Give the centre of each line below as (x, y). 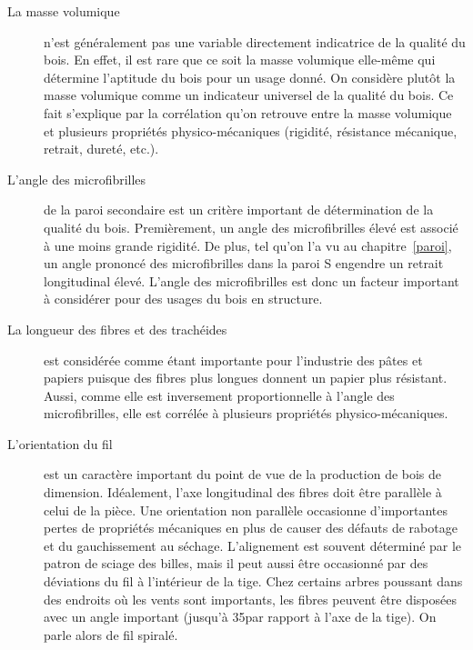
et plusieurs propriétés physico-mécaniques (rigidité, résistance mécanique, (251, 130)
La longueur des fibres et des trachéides (117, 329)
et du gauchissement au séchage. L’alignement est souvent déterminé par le (253, 545)
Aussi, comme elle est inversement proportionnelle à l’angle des (219, 395)
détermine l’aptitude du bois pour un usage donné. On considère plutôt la (250, 77)
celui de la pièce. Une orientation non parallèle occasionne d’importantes (246, 510)
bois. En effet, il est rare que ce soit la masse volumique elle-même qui (240, 60)
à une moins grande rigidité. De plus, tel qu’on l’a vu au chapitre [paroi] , (248, 245)
